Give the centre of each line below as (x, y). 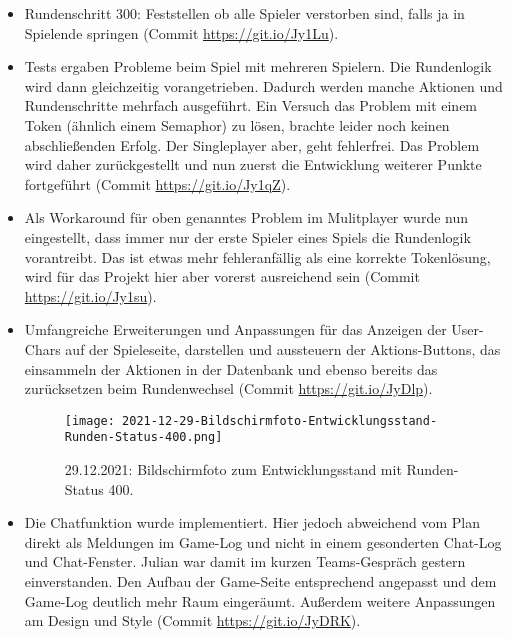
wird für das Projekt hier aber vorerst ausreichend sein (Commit (222, 276)
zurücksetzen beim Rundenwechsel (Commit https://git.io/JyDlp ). (228, 388)
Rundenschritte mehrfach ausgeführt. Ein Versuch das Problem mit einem (251, 105)
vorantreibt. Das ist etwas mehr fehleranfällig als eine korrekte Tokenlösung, (257, 256)
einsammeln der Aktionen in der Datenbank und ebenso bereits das (231, 368)
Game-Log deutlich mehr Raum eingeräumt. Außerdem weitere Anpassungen (260, 600)
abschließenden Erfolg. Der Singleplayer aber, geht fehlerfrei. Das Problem (252, 144)
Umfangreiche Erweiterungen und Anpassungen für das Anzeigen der (235, 329)
